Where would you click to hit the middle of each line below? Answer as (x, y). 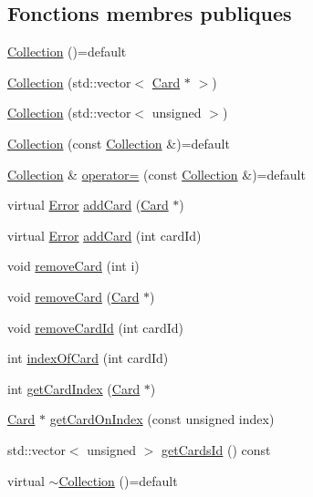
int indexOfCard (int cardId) (88, 358)
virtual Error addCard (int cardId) (104, 235)
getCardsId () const (216, 449)
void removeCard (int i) (73, 266)
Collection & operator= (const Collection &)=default (156, 174)
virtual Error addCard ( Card (88, 205)
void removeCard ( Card (73, 296)
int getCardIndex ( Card (74, 388)
